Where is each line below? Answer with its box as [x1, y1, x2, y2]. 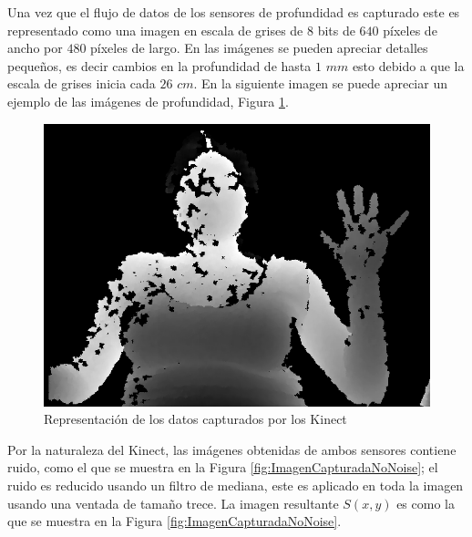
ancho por [7, 38, 63, 57]
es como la [396, 493, 455, 512]
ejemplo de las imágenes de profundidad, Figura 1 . [7, 91, 289, 110]
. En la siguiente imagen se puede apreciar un [193, 74, 447, 93]
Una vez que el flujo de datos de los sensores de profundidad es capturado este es [7, 3, 460, 21]
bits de [317, 20, 355, 39]
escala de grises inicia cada [7, 74, 156, 93]
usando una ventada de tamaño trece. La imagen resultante [7, 493, 339, 512]
